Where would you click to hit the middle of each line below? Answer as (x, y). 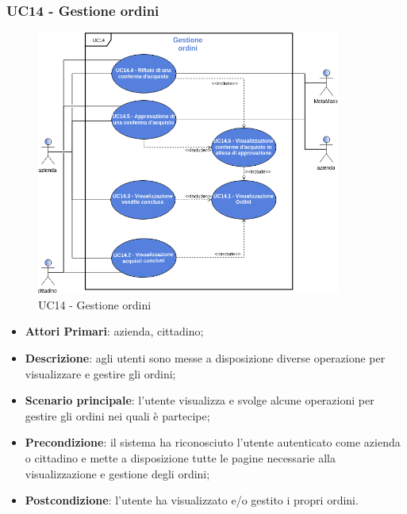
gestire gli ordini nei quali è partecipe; (117, 415)
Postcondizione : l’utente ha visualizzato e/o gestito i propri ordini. (192, 500)
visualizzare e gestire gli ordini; (100, 373)
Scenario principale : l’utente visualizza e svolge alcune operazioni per (200, 400)
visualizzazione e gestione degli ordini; (117, 473)
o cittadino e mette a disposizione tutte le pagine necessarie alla (180, 458)
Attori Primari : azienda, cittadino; (114, 331)
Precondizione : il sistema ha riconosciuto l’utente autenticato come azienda (213, 442)
